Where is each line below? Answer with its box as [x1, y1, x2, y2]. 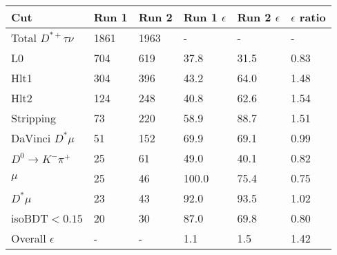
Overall [11, 230, 46, 246]
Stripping [11, 110, 56, 126]
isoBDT [11, 210, 48, 226]
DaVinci [11, 130, 51, 146]
